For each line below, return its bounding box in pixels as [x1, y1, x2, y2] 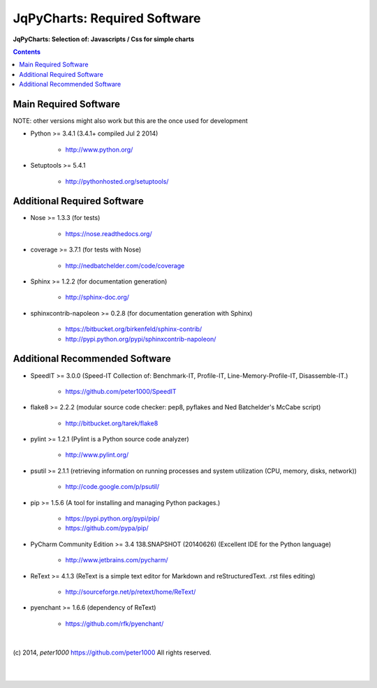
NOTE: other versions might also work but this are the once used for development [13, 117, 248, 125]
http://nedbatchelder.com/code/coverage [65, 261, 185, 270]
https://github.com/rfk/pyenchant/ [65, 619, 164, 628]
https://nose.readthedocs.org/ [65, 229, 153, 237]
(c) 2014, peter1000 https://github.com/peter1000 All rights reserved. [13, 648, 212, 657]
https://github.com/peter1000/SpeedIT [65, 387, 177, 395]
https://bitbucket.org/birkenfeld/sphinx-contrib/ [65, 325, 202, 333]
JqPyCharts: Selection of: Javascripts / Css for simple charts [13, 35, 195, 43]
